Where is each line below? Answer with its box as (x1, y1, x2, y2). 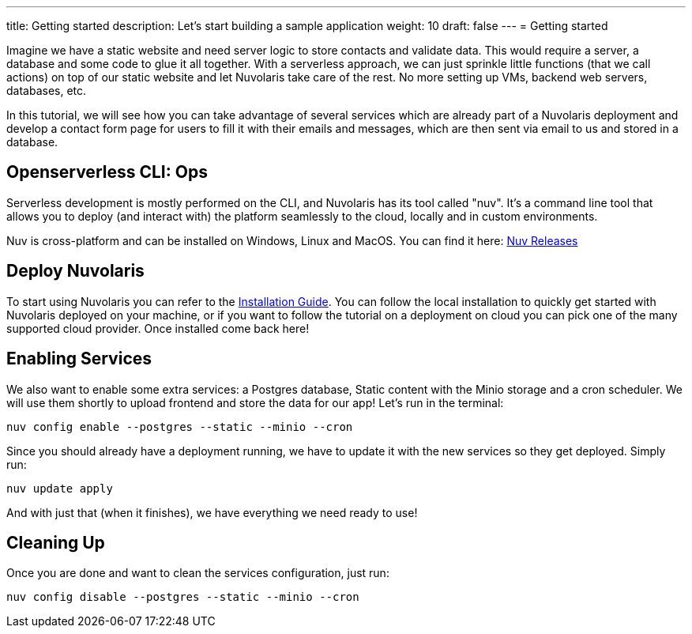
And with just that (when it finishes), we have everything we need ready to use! (6, 505, 418, 519)
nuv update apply (6, 481, 113, 495)
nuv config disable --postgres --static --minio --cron (6, 591, 359, 604)
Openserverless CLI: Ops (6, 162, 208, 183)
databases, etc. (6, 84, 87, 97)
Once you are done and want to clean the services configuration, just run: (6, 566, 389, 580)
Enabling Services (6, 349, 152, 369)
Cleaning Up (6, 532, 105, 553)
